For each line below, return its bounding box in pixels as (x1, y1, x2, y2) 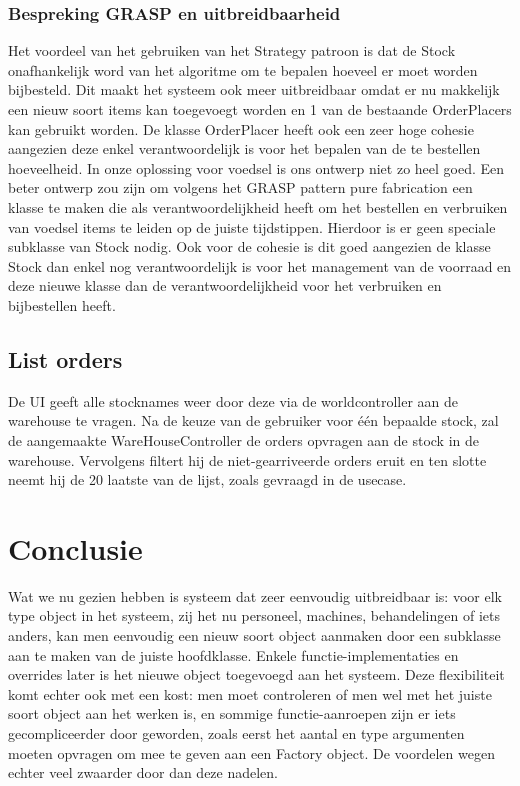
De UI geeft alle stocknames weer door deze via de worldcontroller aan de (8, 390, 459, 411)
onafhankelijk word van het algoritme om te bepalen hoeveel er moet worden (8, 59, 478, 80)
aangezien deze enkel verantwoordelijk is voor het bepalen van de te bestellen (8, 138, 481, 159)
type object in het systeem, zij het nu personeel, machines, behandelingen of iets (8, 605, 500, 626)
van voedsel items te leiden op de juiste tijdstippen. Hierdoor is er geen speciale (8, 216, 496, 237)
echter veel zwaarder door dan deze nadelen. (8, 762, 279, 783)
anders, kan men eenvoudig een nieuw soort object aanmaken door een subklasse (8, 625, 501, 646)
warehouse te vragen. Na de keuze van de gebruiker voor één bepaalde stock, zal (8, 410, 499, 431)
